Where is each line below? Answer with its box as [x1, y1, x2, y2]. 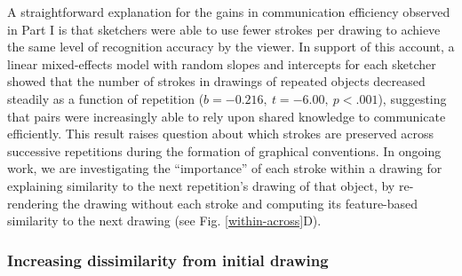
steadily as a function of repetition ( [7, 89, 204, 107]
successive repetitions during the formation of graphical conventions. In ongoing [7, 141, 442, 160]
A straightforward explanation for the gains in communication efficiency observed [7, 3, 450, 20]
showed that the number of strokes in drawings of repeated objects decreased [7, 72, 426, 91]
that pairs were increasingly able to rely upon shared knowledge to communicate [7, 106, 446, 125]
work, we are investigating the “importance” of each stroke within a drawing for [7, 159, 442, 177]
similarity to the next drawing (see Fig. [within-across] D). [7, 211, 322, 230]
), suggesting [378, 89, 447, 107]
